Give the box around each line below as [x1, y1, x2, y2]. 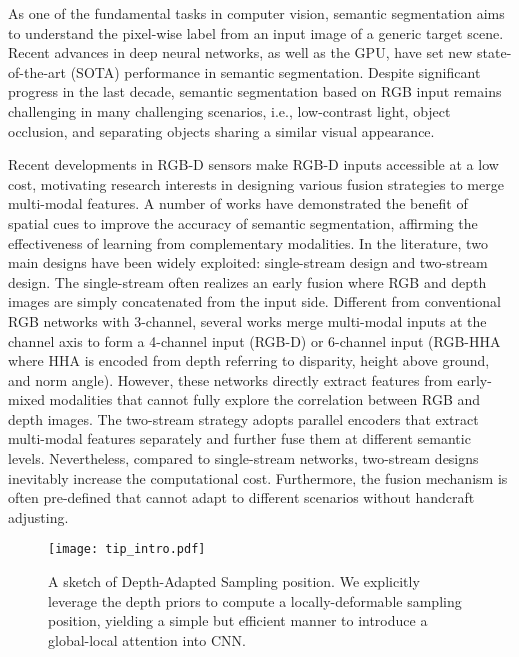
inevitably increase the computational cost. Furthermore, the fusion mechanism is [8, 467, 508, 488]
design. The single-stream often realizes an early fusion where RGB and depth [8, 271, 487, 292]
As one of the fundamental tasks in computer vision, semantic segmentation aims [8, 3, 505, 23]
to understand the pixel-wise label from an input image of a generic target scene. [8, 22, 504, 43]
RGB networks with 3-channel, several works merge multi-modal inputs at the [8, 310, 487, 331]
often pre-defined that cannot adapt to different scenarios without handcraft [8, 487, 475, 508]
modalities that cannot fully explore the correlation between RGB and [49, 389, 481, 410]
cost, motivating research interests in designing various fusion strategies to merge [8, 173, 504, 194]
